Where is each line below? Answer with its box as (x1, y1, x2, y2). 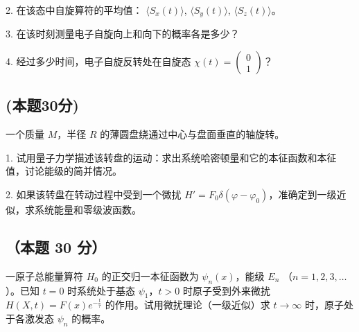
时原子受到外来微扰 (182, 283, 270, 297)
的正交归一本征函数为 (101, 268, 199, 283)
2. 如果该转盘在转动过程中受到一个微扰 (6, 187, 182, 202)
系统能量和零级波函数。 (34, 202, 141, 217)
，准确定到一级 (268, 187, 337, 202)
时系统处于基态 (67, 283, 136, 297)
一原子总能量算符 (6, 268, 83, 283)
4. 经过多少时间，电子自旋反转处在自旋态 (6, 54, 191, 69)
